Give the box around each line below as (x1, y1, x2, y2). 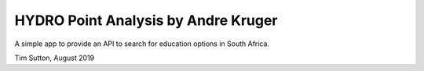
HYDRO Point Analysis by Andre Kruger (14, 12, 278, 29)
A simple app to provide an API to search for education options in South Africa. (14, 39, 270, 48)
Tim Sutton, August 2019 (14, 53, 95, 62)
